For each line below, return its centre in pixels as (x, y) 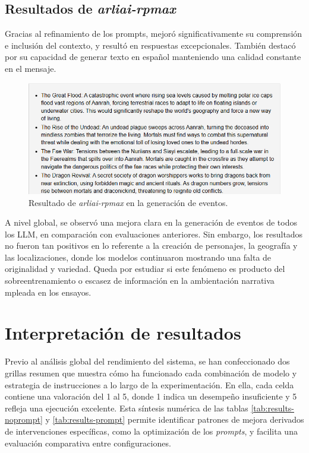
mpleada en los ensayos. (48, 292)
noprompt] (24, 419)
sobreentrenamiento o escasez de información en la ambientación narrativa (140, 281)
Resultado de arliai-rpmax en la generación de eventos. (128, 202)
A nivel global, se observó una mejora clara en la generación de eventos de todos (151, 222)
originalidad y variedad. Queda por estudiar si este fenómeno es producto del (145, 269)
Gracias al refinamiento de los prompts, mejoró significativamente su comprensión (154, 34)
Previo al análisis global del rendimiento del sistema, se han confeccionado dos (147, 361)
